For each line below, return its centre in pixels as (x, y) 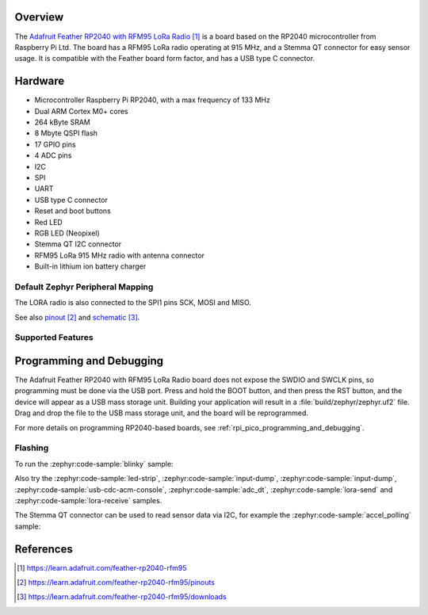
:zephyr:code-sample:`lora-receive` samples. (88, 500)
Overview (39, 17)
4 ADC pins (53, 155)
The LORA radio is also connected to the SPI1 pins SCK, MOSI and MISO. (133, 303)
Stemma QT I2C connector (78, 244)
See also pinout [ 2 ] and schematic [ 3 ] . (77, 317)
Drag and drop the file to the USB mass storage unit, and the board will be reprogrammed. (162, 413)
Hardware (40, 81)
